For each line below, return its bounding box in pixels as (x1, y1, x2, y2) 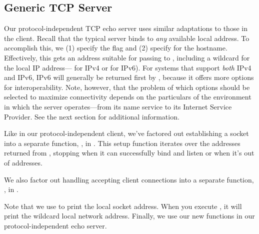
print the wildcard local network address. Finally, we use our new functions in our (4, 210, 255, 221)
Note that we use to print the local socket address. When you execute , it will (4, 200, 242, 211)
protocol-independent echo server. (4, 220, 107, 230)
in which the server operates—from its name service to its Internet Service (4, 101, 232, 111)
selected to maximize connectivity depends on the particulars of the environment (4, 91, 251, 102)
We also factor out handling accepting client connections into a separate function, (4, 174, 254, 184)
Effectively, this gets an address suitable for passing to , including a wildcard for (4, 52, 250, 62)
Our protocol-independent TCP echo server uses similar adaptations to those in (4, 23, 247, 33)
